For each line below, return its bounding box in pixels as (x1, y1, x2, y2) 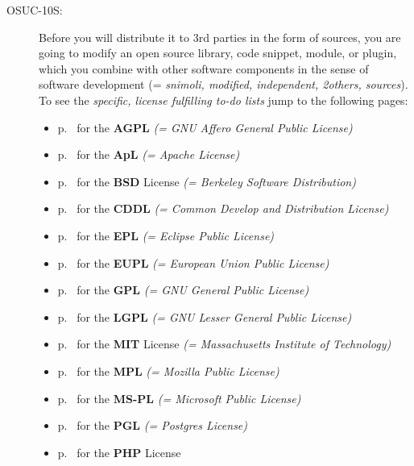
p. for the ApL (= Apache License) (57, 146, 240, 163)
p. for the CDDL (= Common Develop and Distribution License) (57, 200, 389, 217)
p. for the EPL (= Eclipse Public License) (57, 227, 275, 243)
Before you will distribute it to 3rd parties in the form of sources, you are (39, 28, 401, 45)
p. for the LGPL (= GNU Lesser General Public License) (57, 308, 352, 325)
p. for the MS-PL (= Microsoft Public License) (57, 389, 301, 406)
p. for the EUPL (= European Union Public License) (57, 254, 329, 271)
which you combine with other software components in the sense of (39, 60, 369, 77)
